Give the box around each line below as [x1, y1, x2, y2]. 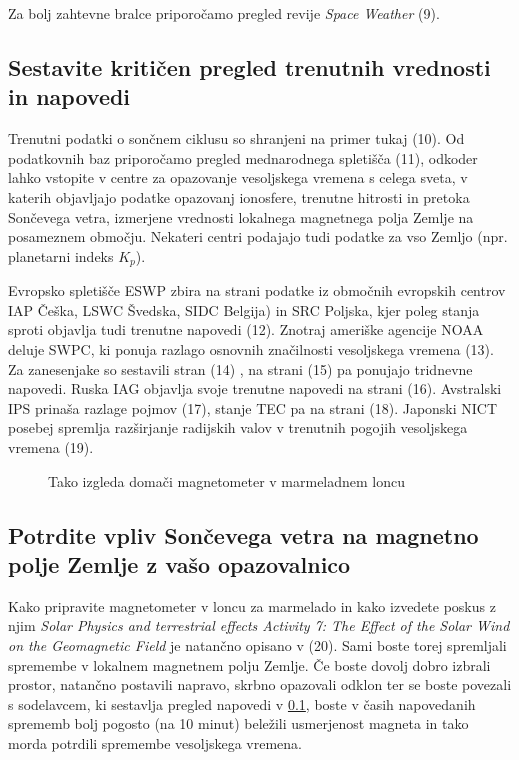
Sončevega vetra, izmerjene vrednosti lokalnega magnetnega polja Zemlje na [8, 206, 474, 227]
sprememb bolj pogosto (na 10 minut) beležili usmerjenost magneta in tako [8, 713, 469, 734]
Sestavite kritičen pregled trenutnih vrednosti [8, 51, 491, 82]
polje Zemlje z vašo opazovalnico [8, 548, 351, 579]
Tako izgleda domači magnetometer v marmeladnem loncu [48, 470, 406, 491]
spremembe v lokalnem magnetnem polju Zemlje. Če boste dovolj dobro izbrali [8, 654, 491, 675]
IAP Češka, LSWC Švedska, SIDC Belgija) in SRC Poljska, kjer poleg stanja [8, 299, 480, 320]
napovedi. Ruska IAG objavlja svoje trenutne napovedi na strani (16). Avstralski [8, 378, 502, 399]
